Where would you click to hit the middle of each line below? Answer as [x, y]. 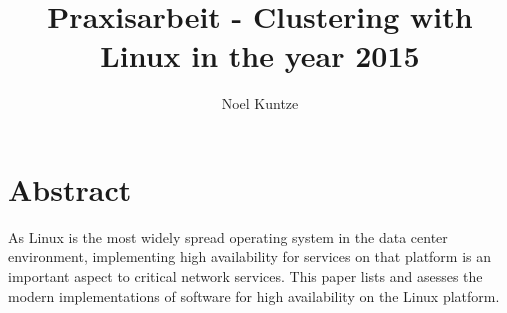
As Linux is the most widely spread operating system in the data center [228, 236]
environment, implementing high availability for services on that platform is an [250, 256]
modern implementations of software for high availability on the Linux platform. [254, 295]
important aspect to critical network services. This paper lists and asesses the [245, 276]
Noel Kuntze [260, 103]
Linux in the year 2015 [260, 55]
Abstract [70, 188]
